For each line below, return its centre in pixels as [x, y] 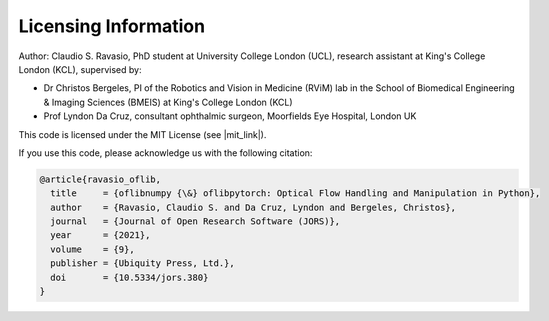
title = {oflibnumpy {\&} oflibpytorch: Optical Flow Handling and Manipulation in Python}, [295, 193]
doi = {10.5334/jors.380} [129, 277]
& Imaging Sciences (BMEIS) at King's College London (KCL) [168, 102]
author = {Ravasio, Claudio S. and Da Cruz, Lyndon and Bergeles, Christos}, [253, 207]
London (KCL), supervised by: [80, 69]
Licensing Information [111, 26]
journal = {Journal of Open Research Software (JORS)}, [195, 221]
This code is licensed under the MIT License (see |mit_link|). [142, 134]
